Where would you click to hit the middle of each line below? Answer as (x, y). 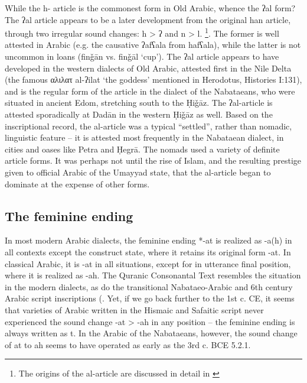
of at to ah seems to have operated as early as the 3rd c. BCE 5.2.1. (128, 344)
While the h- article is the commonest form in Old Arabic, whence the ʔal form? (150, 8)
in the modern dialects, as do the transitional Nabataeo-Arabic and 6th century (149, 286)
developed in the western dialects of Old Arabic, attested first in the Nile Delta (148, 68)
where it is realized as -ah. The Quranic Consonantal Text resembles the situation (153, 275)
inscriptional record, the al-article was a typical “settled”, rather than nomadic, (148, 126)
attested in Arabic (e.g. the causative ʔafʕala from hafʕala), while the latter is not (153, 45)
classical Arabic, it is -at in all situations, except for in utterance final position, (148, 263)
